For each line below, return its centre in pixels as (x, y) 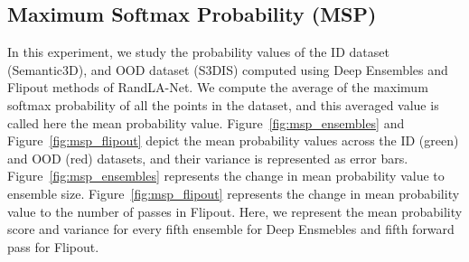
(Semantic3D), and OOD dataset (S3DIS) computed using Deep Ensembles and (228, 69)
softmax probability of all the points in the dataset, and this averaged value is (223, 104)
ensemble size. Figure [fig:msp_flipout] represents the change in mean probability (234, 193)
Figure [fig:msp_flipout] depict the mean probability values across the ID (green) (233, 140)
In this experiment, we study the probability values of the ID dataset (198, 52)
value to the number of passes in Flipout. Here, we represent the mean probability (235, 211)
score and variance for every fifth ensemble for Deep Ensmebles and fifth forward (231, 229)
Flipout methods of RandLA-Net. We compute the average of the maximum (218, 87)
